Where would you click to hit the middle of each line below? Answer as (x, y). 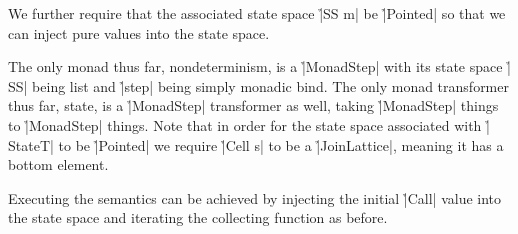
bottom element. (58, 164)
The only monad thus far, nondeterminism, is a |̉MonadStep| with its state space (255, 66)
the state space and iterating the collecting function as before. (198, 217)
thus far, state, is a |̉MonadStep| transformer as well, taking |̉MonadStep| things (253, 105)
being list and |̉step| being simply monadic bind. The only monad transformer (270, 85)
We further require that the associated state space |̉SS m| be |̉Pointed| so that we (257, 13)
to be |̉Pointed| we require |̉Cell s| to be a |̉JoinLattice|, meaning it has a (281, 144)
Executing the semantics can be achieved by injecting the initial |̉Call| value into (255, 197)
